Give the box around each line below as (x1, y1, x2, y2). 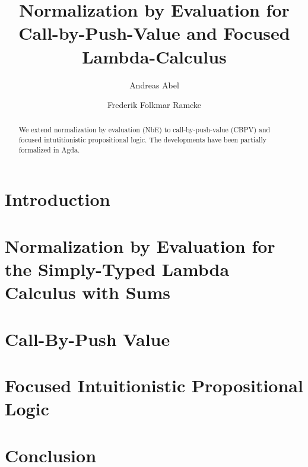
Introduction (5, 187, 110, 211)
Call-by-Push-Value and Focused (18, 21, 290, 45)
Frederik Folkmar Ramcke (107, 99, 202, 111)
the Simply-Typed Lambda (5, 257, 230, 281)
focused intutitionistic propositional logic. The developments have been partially (18, 135, 266, 145)
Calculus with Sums (5, 280, 170, 304)
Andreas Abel (129, 78, 179, 91)
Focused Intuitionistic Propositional (5, 373, 303, 397)
